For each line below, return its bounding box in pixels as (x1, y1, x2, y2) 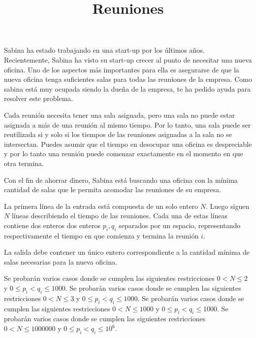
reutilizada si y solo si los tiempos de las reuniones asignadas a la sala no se (4, 129, 232, 139)
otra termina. (4, 158, 44, 168)
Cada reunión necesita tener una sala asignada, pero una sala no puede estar (4, 109, 235, 120)
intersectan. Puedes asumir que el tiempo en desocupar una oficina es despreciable (4, 138, 252, 149)
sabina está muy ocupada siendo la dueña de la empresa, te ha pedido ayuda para (4, 83, 251, 94)
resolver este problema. (4, 93, 73, 103)
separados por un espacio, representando (119, 220, 241, 230)
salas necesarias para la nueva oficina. (4, 256, 117, 267)
